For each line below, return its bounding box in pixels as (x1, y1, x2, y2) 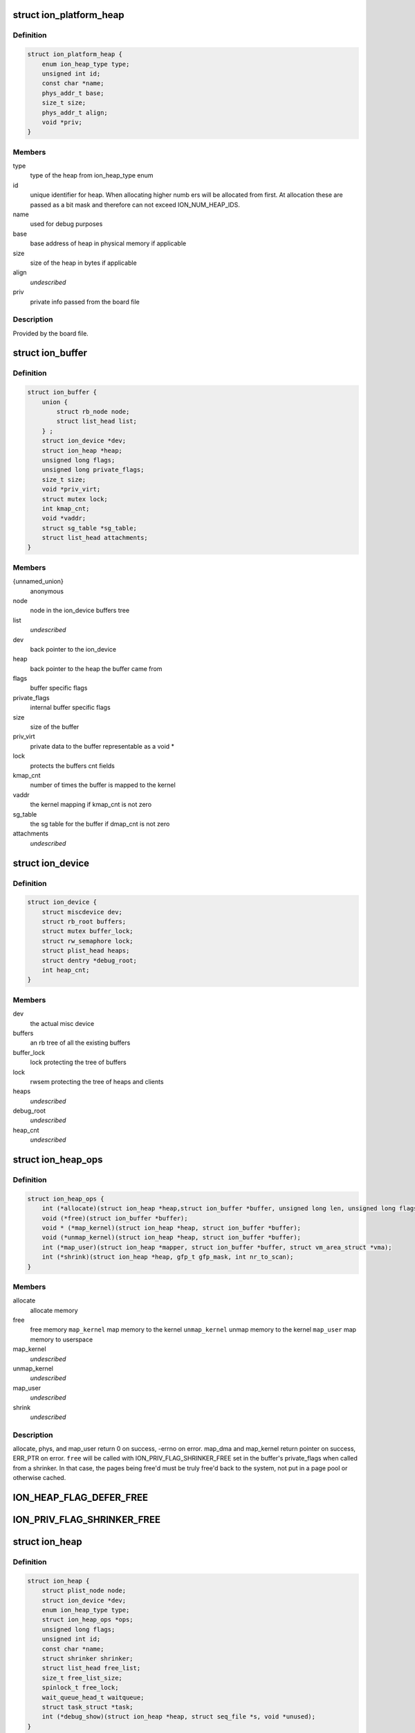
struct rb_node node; (56, 408, 130, 415)
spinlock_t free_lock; (41, 1684, 119, 1691)
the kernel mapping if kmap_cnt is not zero (30, 801, 152, 809)
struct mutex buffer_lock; (41, 928, 134, 935)
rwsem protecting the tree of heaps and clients (30, 1077, 164, 1086)
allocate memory (30, 1306, 79, 1314)
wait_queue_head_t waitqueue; (41, 1693, 145, 1701)
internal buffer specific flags (30, 704, 111, 712)
